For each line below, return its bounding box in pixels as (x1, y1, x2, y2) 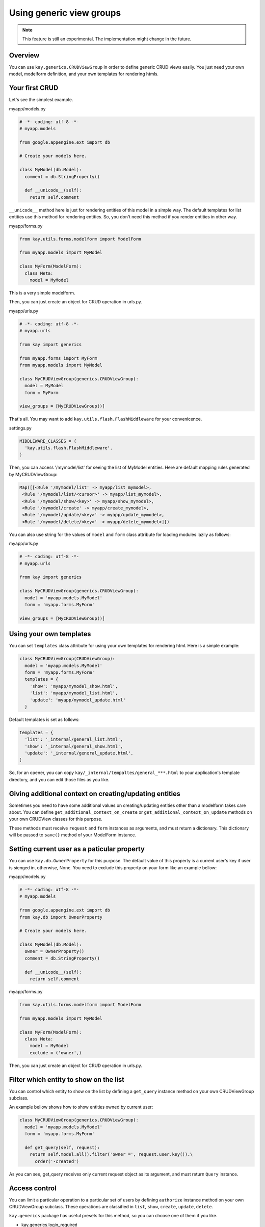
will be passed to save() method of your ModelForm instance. (9, 832, 136, 838)
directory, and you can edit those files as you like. (9, 776, 110, 782)
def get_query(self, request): (25, 1145, 100, 1150)
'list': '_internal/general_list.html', (25, 737, 123, 742)
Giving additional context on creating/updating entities (9, 789, 181, 798)
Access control (9, 1184, 56, 1192)
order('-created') (35, 1158, 79, 1164)
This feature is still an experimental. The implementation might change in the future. (22, 36, 191, 42)
